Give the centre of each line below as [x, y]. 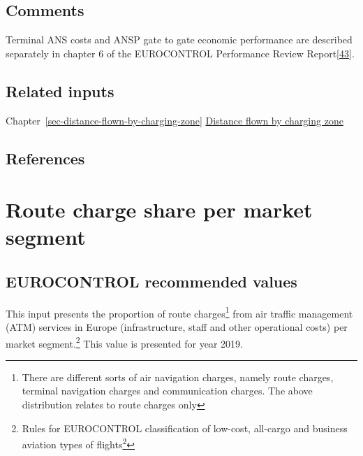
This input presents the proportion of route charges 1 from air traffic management [179, 312]
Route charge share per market [159, 209]
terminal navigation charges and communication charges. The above [167, 391]
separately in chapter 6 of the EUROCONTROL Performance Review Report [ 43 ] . [180, 53]
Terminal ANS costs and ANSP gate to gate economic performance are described [179, 40]
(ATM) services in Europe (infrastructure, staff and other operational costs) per [177, 326]
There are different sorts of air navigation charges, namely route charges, [178, 377]
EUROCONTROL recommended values [151, 281]
